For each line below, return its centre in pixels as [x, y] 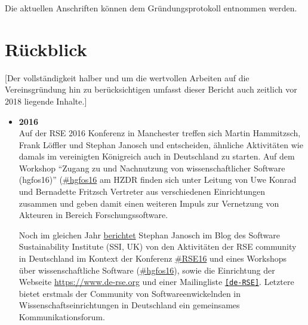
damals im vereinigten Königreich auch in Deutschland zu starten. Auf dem [157, 156]
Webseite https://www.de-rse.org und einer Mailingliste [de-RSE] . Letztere [156, 282]
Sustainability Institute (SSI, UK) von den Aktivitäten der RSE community [158, 246]
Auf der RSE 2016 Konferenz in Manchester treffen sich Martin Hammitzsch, [160, 133]
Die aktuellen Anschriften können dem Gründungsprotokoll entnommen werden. [151, 8]
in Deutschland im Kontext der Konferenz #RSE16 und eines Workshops [153, 258]
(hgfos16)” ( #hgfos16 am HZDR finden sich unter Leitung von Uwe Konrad [158, 180]
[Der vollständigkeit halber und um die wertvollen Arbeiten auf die [127, 77]
